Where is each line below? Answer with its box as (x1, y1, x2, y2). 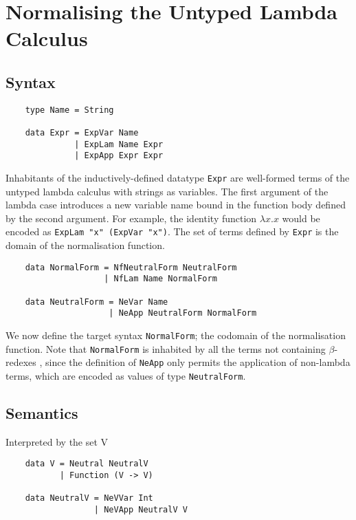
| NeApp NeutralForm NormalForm (109, 308, 257, 318)
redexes (5, 355, 36, 369)
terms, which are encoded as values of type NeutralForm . (5, 368, 246, 382)
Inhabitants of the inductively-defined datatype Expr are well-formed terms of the (5, 171, 350, 185)
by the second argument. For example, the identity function (5, 210, 257, 225)
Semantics (5, 402, 78, 424)
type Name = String (25, 105, 114, 115)
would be (282, 210, 320, 225)
